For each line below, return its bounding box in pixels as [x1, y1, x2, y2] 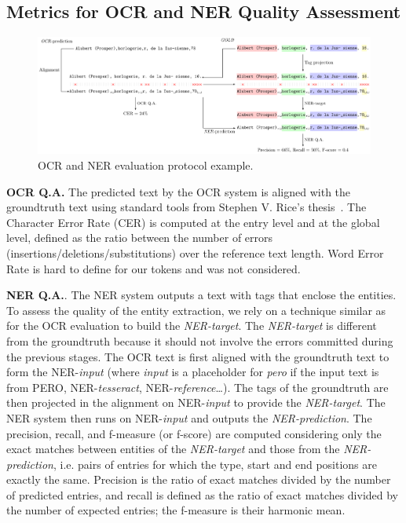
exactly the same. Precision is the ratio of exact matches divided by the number [6, 471, 391, 488]
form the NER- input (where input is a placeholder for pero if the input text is [6, 364, 379, 380]
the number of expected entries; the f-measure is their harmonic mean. [6, 502, 346, 518]
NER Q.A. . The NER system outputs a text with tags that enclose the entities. [6, 287, 397, 303]
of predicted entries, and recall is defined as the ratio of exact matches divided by [6, 486, 398, 503]
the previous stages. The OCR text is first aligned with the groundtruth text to [6, 348, 390, 364]
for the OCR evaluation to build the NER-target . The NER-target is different [6, 317, 377, 334]
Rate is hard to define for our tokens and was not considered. [6, 260, 301, 276]
